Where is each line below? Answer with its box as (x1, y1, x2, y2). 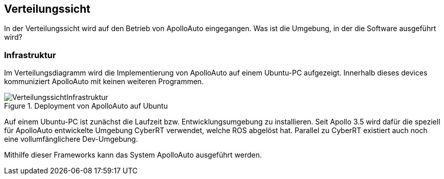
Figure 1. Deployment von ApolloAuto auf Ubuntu (4, 101, 168, 111)
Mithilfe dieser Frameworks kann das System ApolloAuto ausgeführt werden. (4, 150, 262, 160)
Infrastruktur (4, 49, 56, 60)
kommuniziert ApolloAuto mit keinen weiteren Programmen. (4, 77, 204, 86)
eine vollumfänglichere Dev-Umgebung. (4, 135, 138, 144)
